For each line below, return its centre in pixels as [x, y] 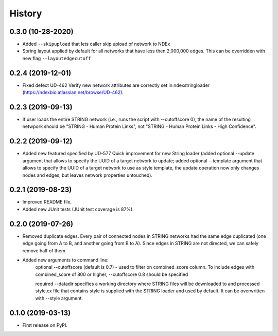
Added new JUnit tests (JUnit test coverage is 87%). [78, 209]
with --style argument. [59, 298]
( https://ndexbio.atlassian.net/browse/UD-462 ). [73, 92]
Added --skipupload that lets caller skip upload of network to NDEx [96, 44]
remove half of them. [45, 250]
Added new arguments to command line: [65, 260]
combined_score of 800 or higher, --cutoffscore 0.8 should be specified [112, 274]
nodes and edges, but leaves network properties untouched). [88, 175]
